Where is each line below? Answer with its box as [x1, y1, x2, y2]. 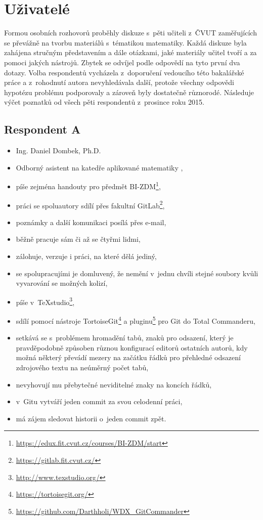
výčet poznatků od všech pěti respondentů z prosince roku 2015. [4, 97, 204, 107]
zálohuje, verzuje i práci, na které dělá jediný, [16, 250, 157, 261]
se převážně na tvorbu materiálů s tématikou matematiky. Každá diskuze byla [4, 37, 247, 48]
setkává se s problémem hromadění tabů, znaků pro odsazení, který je [16, 332, 234, 343]
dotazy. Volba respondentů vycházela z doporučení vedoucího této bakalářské [4, 67, 244, 77]
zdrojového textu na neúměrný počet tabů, [16, 362, 149, 373]
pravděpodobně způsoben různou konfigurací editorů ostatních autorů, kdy [16, 342, 248, 353]
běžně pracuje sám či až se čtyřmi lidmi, [16, 234, 141, 244]
